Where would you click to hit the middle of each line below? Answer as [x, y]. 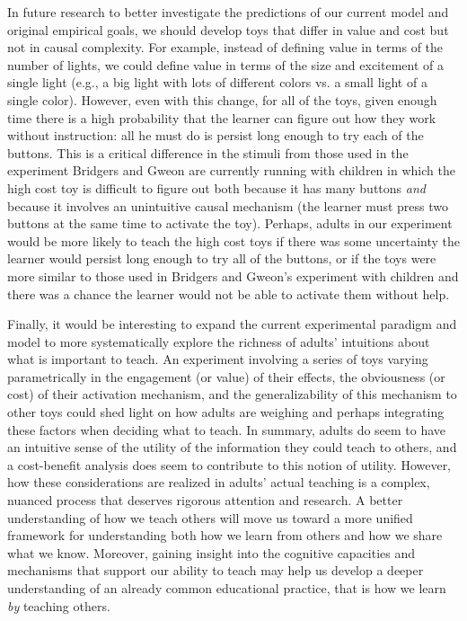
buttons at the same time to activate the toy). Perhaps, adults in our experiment [230, 223]
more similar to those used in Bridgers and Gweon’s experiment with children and [233, 275]
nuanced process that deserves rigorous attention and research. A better [205, 500]
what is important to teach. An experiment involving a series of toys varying [218, 359]
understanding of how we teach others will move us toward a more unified [210, 517]
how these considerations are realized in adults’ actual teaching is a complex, [219, 482]
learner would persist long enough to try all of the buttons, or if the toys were [222, 258]
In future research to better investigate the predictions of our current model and [228, 12]
